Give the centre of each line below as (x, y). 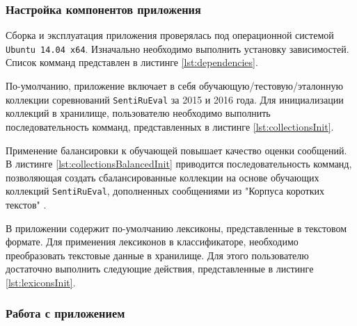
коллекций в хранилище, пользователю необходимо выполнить (138, 113)
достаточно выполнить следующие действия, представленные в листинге (160, 269)
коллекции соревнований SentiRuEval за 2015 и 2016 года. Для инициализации (175, 99)
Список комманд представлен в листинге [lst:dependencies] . (132, 62)
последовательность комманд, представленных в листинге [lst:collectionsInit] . (170, 126)
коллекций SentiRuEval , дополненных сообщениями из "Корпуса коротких (165, 191)
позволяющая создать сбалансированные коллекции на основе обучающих (162, 177)
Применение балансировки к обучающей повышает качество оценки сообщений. (176, 150)
